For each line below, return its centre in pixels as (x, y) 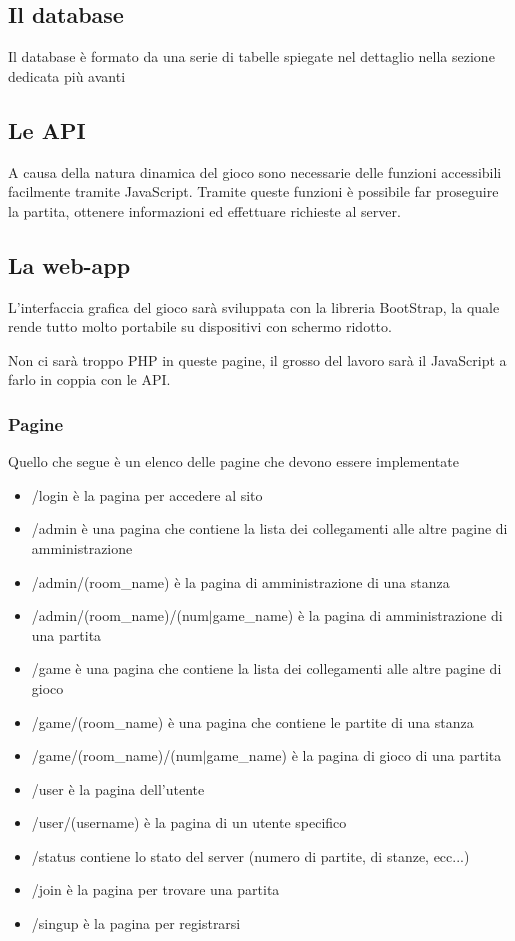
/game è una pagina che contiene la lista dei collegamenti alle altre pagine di (266, 668)
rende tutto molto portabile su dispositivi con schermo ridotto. (200, 326)
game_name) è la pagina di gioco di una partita (354, 755)
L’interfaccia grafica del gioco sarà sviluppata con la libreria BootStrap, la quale (254, 306)
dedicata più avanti (67, 75)
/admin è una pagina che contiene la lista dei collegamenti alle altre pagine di (269, 528)
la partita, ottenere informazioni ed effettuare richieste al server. (204, 210)
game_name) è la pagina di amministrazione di (357, 615)
